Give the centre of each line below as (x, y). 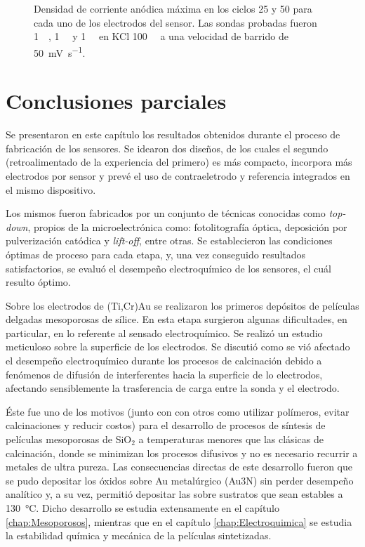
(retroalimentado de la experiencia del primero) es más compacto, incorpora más (179, 162)
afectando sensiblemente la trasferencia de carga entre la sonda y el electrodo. (173, 388)
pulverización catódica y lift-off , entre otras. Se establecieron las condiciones (169, 240)
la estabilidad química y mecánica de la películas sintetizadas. (139, 535)
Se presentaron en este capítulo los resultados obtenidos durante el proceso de (173, 134)
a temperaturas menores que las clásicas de (231, 439)
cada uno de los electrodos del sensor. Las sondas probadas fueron (175, 22)
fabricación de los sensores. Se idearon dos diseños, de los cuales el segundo (167, 148)
